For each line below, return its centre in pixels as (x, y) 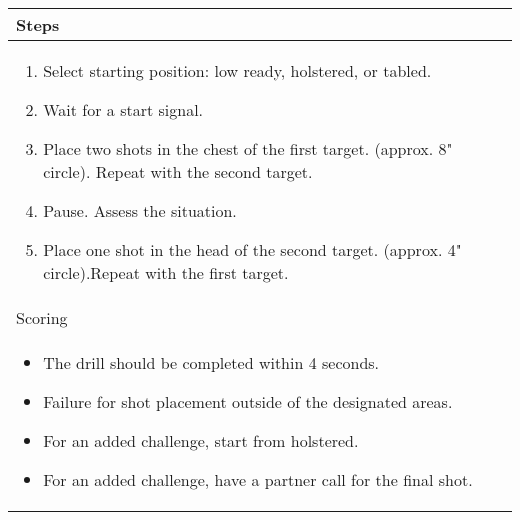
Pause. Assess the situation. (140, 210)
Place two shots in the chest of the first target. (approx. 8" (248, 148)
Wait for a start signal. (123, 109)
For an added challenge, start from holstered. (201, 440)
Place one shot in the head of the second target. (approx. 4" (252, 249)
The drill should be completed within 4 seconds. (211, 362)
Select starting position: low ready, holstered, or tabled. (237, 70)
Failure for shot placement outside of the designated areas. (248, 401)
